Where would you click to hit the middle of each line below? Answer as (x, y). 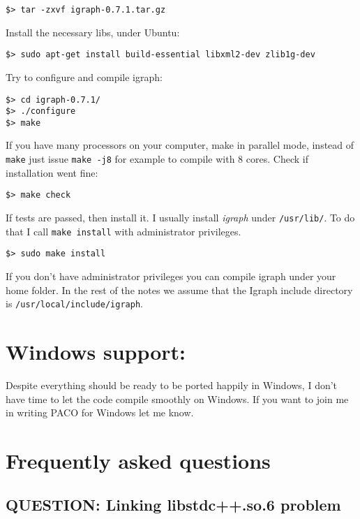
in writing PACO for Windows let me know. (100, 412)
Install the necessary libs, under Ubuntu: (93, 32)
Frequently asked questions (138, 460)
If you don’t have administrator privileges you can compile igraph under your (171, 276)
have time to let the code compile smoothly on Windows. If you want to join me (177, 399)
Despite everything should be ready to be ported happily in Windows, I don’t (172, 385)
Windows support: (96, 351)
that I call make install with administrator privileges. (123, 231)
